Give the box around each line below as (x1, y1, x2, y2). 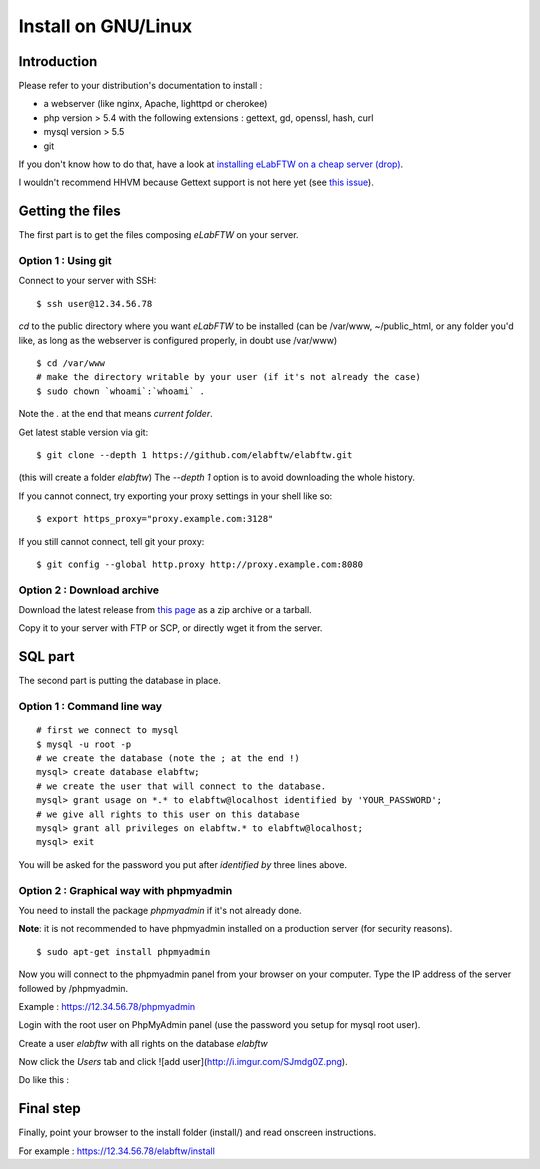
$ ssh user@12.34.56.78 (36, 298, 153, 309)
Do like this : (18, 1074, 70, 1086)
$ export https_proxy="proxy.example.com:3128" (36, 513, 274, 525)
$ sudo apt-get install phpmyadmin (36, 946, 211, 957)
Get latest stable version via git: (18, 426, 149, 438)
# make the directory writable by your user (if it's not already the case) (36, 371, 422, 383)
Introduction (18, 53, 98, 70)
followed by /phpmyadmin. (18, 982, 129, 994)
